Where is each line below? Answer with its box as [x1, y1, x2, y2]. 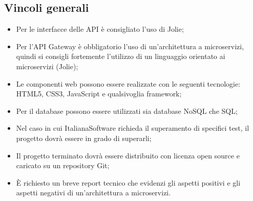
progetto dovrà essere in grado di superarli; [16, 132, 152, 143]
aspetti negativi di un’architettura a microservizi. [16, 187, 171, 198]
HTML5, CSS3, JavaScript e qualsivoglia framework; [16, 88, 182, 99]
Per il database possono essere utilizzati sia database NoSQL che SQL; [16, 105, 238, 116]
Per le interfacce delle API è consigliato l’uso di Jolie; [16, 24, 184, 34]
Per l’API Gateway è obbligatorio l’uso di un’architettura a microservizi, [16, 41, 244, 51]
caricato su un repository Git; [16, 160, 110, 171]
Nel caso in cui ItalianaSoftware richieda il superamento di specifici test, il [16, 123, 249, 133]
